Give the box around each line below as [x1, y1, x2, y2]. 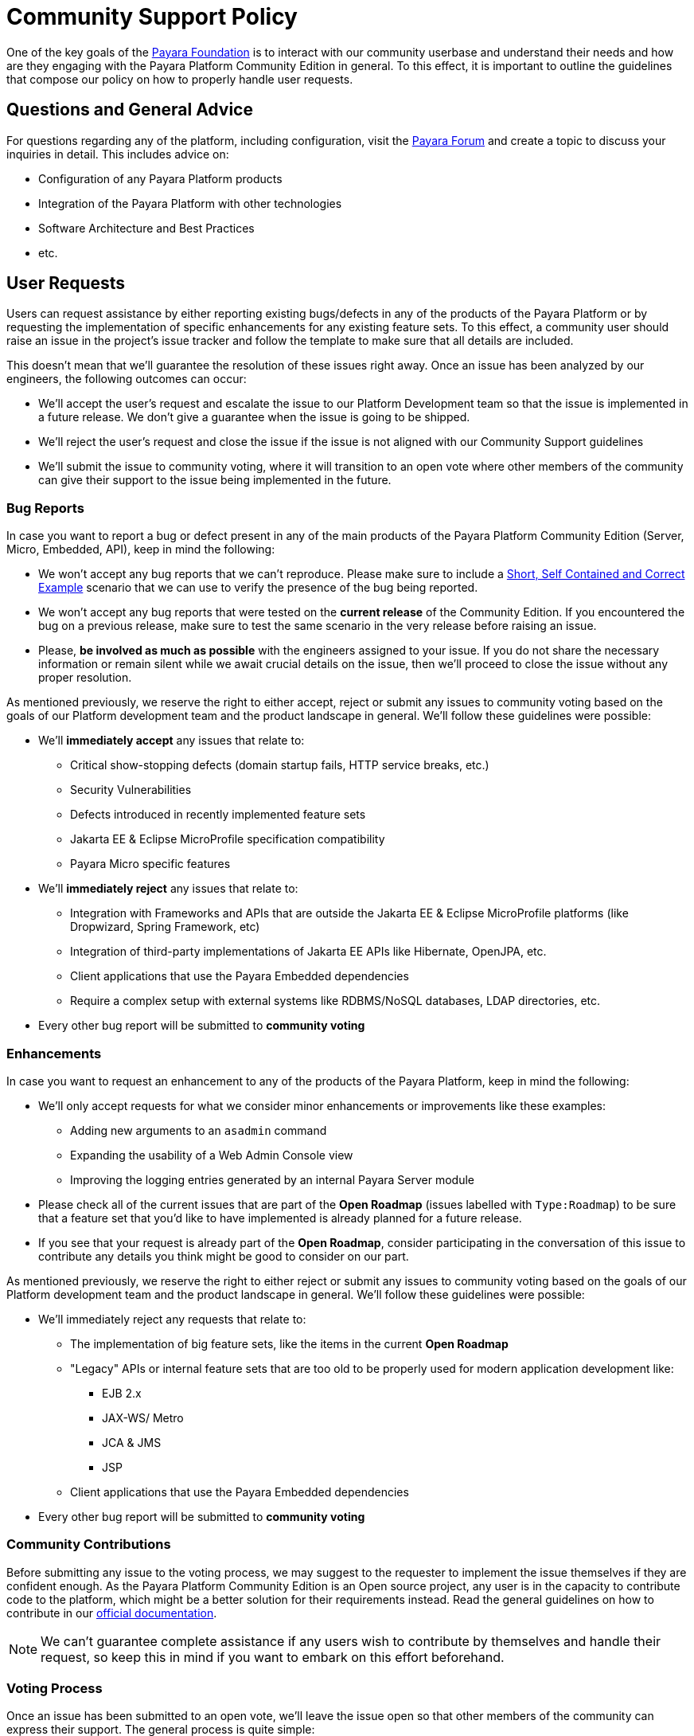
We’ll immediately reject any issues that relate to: [38, 882, 298, 896]
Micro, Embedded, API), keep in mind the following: [6, 542, 275, 557]
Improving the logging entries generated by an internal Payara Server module [70, 1172, 475, 1187]
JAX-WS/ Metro [102, 1410, 184, 1425]
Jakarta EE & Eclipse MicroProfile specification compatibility [70, 832, 385, 846]
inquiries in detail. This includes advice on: [6, 147, 229, 161]
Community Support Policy [6, 3, 298, 30]
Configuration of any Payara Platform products [38, 171, 283, 186]
